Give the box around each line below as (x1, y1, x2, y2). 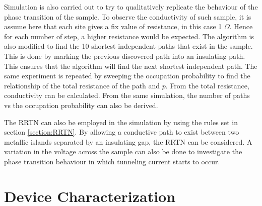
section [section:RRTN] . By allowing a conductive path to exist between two (4, 127, 239, 137)
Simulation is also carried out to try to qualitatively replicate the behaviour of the (4, 2, 258, 12)
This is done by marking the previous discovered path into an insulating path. (4, 50, 245, 61)
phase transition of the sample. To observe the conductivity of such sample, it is (4, 11, 251, 22)
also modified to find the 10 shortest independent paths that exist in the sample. (4, 41, 253, 51)
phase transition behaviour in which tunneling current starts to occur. (4, 156, 220, 166)
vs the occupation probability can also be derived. (4, 99, 158, 110)
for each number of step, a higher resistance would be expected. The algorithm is (4, 31, 254, 41)
